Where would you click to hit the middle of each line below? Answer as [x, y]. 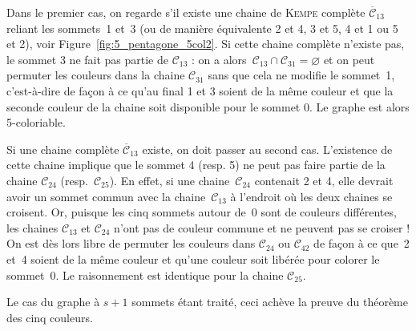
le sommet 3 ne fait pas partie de [87, 59]
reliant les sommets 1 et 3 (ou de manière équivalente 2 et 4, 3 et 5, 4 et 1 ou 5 [202, 28]
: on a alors [219, 59]
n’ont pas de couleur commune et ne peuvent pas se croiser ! [262, 227]
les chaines [32, 227]
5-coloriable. [36, 122]
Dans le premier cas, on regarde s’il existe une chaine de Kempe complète [186, 12]
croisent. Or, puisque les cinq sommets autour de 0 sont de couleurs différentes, [202, 212]
